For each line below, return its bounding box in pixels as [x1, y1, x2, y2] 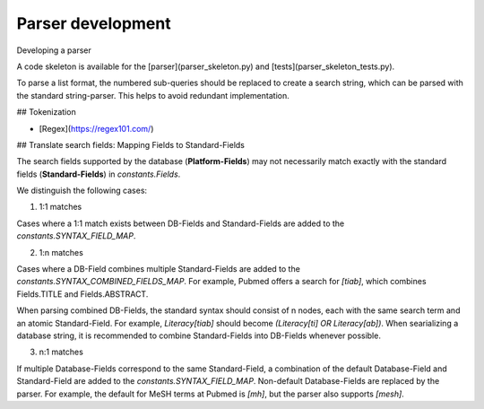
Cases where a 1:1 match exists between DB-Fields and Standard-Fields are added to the [16, 218, 345, 229]
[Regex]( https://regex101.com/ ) [39, 123, 154, 134]
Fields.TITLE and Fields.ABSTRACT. [16, 288, 149, 300]
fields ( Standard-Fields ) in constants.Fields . [16, 169, 181, 179]
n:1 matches [39, 346, 84, 358]
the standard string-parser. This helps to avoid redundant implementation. [16, 90, 290, 100]
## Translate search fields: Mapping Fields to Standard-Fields [16, 139, 246, 150]
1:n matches [39, 247, 84, 257]
